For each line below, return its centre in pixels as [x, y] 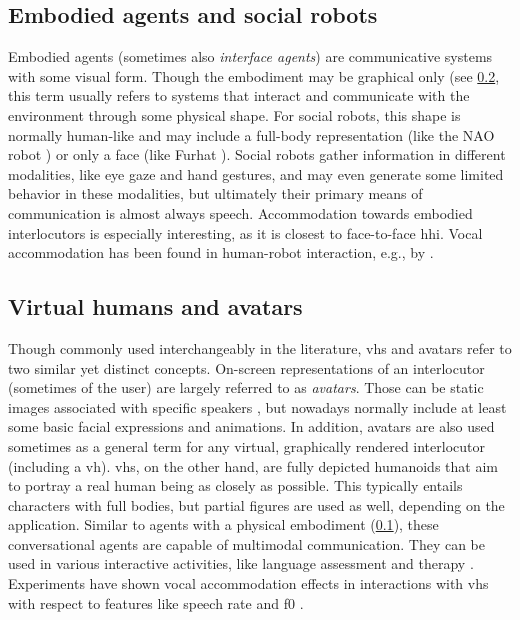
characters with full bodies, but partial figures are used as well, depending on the [256, 504]
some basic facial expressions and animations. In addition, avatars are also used [251, 426]
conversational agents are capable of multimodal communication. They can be [246, 543]
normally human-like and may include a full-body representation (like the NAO [251, 134]
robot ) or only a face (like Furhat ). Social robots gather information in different [257, 154]
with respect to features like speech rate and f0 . [156, 602]
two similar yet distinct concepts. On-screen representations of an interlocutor [246, 367]
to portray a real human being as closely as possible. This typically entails [235, 485]
